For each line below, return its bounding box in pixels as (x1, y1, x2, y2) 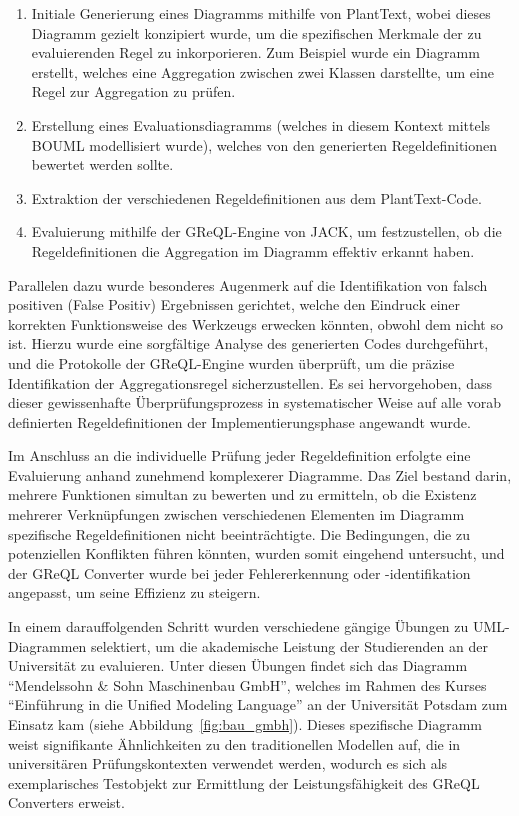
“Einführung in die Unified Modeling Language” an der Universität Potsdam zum (8, 694, 508, 715)
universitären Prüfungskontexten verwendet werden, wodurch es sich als (8, 753, 448, 774)
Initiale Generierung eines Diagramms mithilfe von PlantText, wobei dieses (31, 3, 491, 23)
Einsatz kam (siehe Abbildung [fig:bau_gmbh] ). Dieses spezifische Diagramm (8, 714, 482, 734)
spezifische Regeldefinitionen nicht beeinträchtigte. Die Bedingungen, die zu (8, 523, 470, 544)
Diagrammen (8, 635, 87, 656)
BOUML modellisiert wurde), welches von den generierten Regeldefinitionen (31, 134, 498, 155)
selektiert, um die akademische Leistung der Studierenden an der (91, 635, 488, 656)
